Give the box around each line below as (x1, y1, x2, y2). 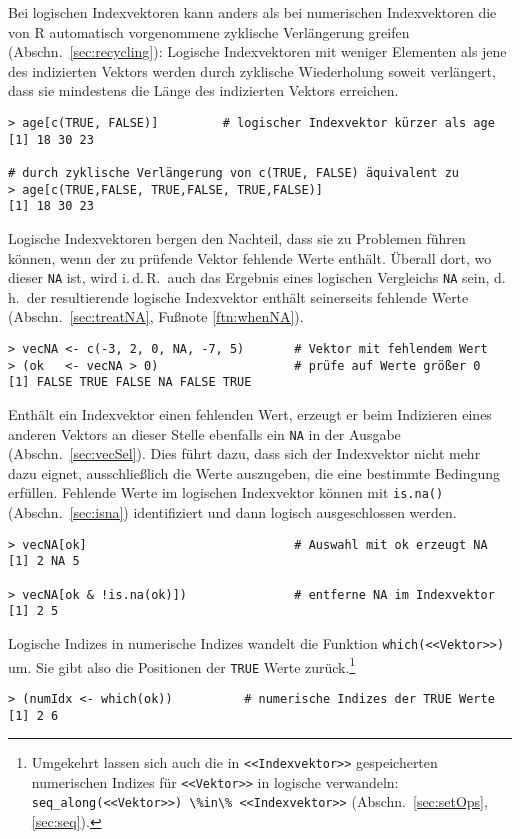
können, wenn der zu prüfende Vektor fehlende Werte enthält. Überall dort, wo (8, 247, 492, 268)
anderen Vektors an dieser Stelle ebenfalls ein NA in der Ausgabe (8, 423, 401, 444)
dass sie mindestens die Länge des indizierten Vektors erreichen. (8, 80, 399, 101)
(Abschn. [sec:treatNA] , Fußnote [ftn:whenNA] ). (8, 306, 304, 327)
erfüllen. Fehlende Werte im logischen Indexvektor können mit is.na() (8, 482, 444, 503)
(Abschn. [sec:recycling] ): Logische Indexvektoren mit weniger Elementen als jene (8, 41, 507, 62)
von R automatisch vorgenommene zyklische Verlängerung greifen (8, 21, 410, 42)
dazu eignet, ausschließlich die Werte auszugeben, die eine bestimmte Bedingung (8, 462, 501, 483)
